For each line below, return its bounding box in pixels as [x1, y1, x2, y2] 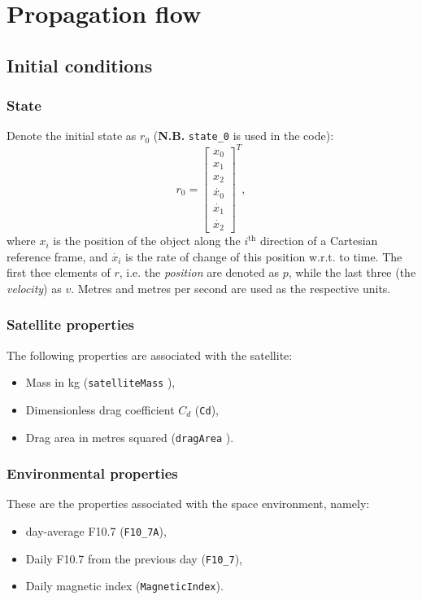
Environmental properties [7, 463, 178, 484]
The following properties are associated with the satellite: [7, 346, 293, 363]
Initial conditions [7, 52, 153, 77]
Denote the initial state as [7, 127, 137, 144]
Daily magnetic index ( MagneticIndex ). [25, 577, 224, 594]
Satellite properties [7, 314, 134, 335]
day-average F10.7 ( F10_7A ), [25, 523, 167, 540]
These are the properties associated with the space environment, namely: [7, 495, 370, 512]
